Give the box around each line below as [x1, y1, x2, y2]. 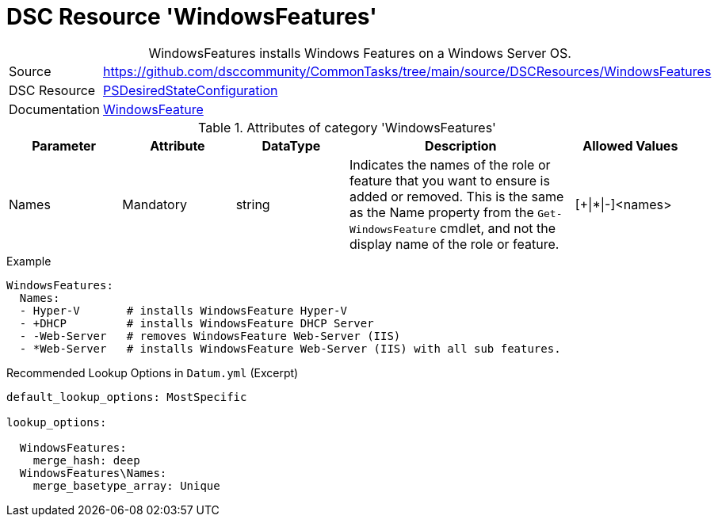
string [235, 196, 270, 212]
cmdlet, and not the [440, 220, 556, 236]
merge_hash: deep [32, 453, 140, 467]
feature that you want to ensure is [349, 172, 550, 189]
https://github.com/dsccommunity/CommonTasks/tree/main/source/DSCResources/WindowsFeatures [103, 63, 712, 79]
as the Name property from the [349, 204, 534, 220]
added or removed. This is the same [349, 188, 564, 204]
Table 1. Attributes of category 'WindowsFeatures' [198, 119, 496, 136]
